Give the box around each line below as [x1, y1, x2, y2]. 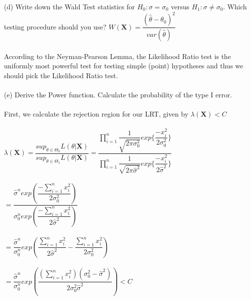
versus [171, 1, 189, 11]
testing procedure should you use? [4, 21, 106, 31]
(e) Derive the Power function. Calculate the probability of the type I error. [4, 89, 232, 99]
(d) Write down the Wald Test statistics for [4, 1, 135, 11]
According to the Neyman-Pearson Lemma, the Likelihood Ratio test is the [4, 51, 231, 61]
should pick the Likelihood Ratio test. [4, 70, 118, 80]
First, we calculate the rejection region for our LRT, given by [4, 109, 188, 119]
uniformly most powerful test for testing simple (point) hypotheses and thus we [4, 60, 243, 71]
